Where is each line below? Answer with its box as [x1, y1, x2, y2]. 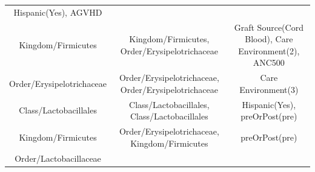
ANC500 [253, 56, 285, 69]
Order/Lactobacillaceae [15, 151, 101, 164]
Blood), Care [245, 33, 293, 45]
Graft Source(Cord [234, 21, 303, 33]
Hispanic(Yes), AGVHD [13, 5, 102, 18]
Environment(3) [239, 83, 299, 95]
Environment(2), [238, 44, 300, 57]
